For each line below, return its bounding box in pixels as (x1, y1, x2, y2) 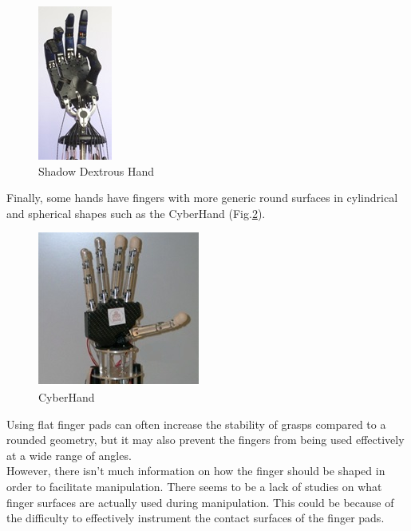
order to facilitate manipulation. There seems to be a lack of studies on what (6, 478, 382, 494)
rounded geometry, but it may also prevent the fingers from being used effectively (6, 431, 405, 448)
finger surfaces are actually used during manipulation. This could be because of (6, 493, 394, 510)
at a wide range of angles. (6, 446, 132, 463)
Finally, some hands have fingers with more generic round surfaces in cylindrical (6, 189, 398, 206)
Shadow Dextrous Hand (38, 162, 154, 179)
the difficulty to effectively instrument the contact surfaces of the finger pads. (6, 509, 385, 526)
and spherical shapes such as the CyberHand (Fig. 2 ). (6, 204, 266, 221)
